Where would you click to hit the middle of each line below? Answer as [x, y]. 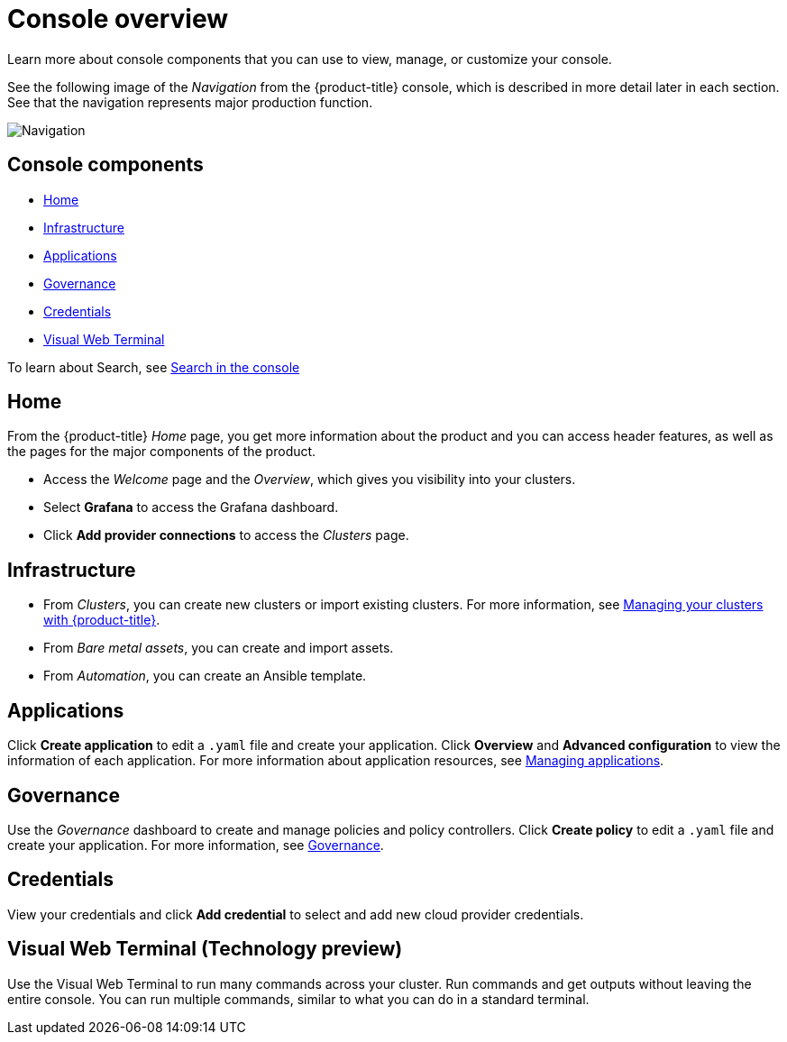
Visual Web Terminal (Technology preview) [205, 949]
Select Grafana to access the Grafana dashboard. [191, 507]
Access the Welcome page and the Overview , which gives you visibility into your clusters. [310, 480]
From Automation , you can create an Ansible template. [205, 676]
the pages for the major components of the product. [162, 452]
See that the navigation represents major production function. [190, 102]
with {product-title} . [102, 620]
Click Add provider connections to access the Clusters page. [226, 535]
